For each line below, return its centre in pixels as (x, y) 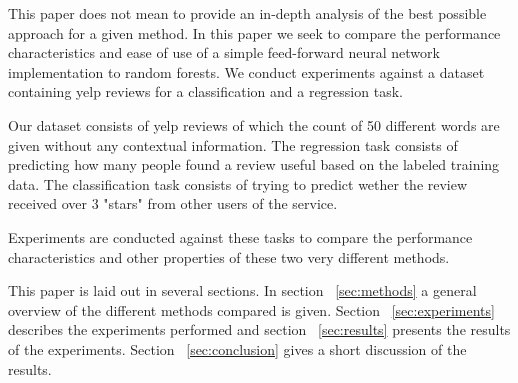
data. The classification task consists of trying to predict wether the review (238, 183)
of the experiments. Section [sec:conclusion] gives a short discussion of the (237, 348)
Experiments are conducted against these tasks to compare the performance (240, 236)
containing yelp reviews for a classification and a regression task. (205, 91)
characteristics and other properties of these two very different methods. (229, 256)
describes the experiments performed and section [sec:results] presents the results (259, 329)
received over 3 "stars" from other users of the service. (173, 203)
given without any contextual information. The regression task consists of (233, 144)
